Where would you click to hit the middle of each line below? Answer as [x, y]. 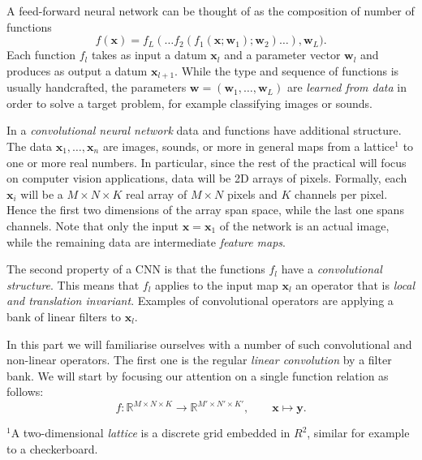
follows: [25, 391]
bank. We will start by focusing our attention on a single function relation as [198, 375]
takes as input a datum [149, 55]
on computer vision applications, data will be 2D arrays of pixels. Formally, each [207, 178]
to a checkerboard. [52, 449]
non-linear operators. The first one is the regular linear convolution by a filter [199, 360]
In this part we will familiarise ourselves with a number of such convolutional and [209, 344]
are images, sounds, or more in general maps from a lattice [249, 146]
